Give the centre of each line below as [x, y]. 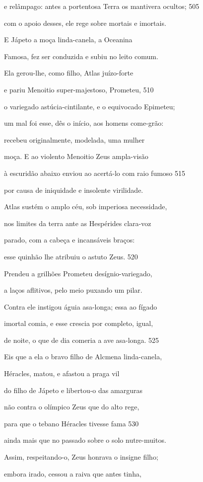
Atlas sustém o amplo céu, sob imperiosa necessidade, [86, 206]
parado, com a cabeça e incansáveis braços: [69, 240]
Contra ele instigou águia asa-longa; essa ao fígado [81, 306]
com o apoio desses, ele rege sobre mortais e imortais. [85, 23]
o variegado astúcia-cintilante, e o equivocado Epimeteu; [90, 106]
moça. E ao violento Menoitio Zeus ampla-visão [76, 156]
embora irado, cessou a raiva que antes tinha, [73, 473]
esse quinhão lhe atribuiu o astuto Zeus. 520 [71, 256]
